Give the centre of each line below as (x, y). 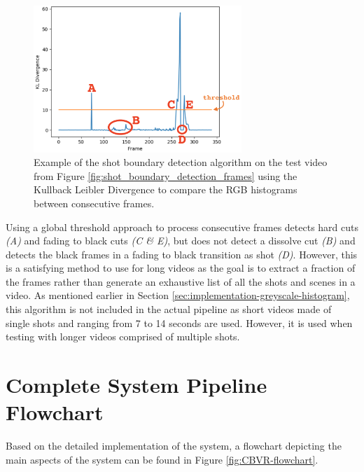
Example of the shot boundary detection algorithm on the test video (181, 162)
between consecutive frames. (94, 203)
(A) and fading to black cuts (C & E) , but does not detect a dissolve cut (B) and (181, 241)
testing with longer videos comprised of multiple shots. (123, 336)
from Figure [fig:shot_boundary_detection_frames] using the (166, 175)
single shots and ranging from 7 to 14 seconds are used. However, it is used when (179, 322)
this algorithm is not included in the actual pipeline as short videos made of (169, 309)
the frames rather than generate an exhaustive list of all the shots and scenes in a (181, 281)
